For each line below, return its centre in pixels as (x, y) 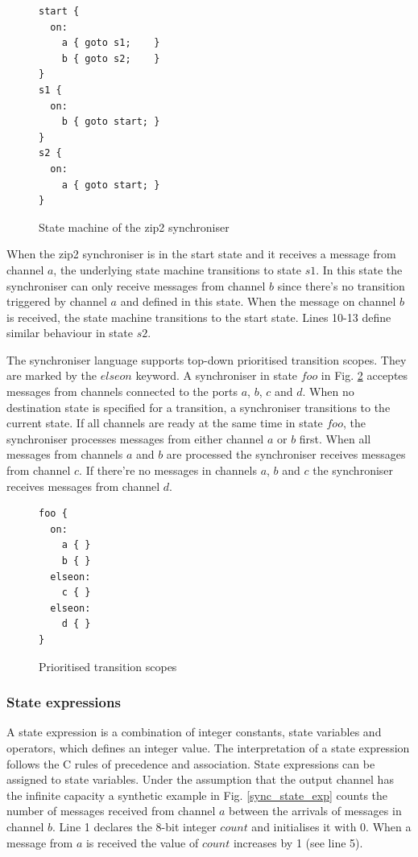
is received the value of (142, 842)
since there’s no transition (341, 285)
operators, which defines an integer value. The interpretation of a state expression (208, 747)
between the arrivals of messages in (315, 811)
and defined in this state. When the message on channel (258, 301)
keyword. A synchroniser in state (217, 375)
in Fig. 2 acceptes (364, 375)
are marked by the (52, 375)
